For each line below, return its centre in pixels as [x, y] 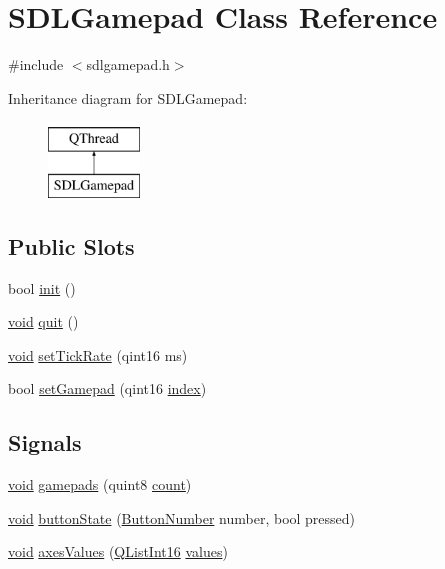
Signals [45, 442]
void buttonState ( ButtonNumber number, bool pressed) [182, 517]
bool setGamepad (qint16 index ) [107, 388]
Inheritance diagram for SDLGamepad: [128, 97]
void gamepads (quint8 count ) [100, 484]
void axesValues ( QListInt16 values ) [118, 551]
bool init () [42, 287]
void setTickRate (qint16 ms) [98, 354]
